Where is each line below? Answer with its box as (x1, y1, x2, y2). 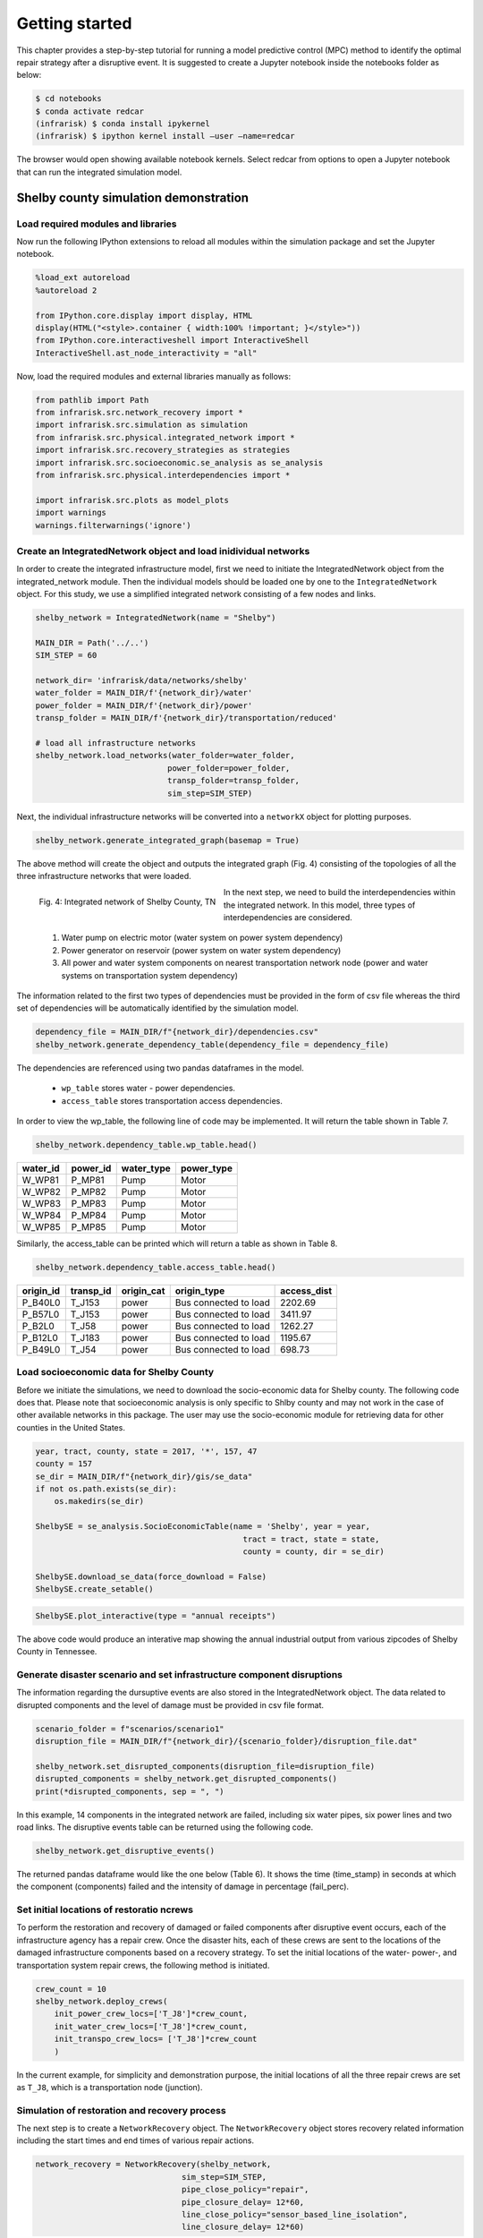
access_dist (280, 1285, 333, 1297)
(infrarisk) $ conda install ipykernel (35, 119, 210, 129)
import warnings (35, 508, 107, 518)
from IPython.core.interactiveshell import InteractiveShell (35, 336, 309, 346)
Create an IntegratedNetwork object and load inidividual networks (16, 544, 310, 557)
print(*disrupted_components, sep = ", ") (35, 1786, 225, 1797)
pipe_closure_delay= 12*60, (181, 2197, 305, 2207)
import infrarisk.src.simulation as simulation (35, 420, 248, 430)
